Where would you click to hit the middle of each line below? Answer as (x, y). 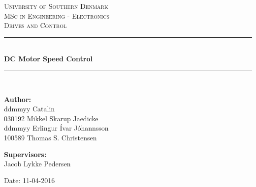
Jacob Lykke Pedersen (37, 164)
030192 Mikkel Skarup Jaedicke (51, 118)
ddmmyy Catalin (30, 109)
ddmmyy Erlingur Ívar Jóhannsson (56, 128)
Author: (18, 99)
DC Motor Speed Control (48, 59)
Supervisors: (25, 154)
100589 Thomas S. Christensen (50, 137)
